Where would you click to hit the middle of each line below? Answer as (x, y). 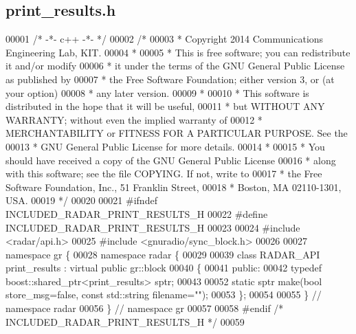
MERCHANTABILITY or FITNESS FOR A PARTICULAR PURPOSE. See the (177, 133)
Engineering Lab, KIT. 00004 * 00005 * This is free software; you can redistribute (178, 52)
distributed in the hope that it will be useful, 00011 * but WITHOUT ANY (165, 106)
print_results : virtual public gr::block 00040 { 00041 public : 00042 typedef (164, 268)
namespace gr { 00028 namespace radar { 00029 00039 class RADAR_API (163, 254)
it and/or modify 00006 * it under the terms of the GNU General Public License (175, 66)
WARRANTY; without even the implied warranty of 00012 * (134, 119)
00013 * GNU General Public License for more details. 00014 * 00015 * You (165, 146)
